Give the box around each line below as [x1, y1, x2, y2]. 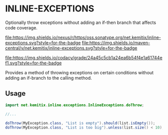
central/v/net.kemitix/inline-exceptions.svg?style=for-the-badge [5, 45, 137, 51]
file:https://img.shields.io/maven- [81, 39, 150, 45]
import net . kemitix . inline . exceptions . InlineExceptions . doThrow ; [5, 103, 144, 108]
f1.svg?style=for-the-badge [5, 60, 62, 66]
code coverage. [5, 24, 37, 30]
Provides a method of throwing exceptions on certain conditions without [5, 69, 154, 75]
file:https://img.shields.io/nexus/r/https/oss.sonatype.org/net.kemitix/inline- [5, 34, 161, 40]
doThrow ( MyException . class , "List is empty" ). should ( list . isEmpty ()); [5, 121, 155, 126]
